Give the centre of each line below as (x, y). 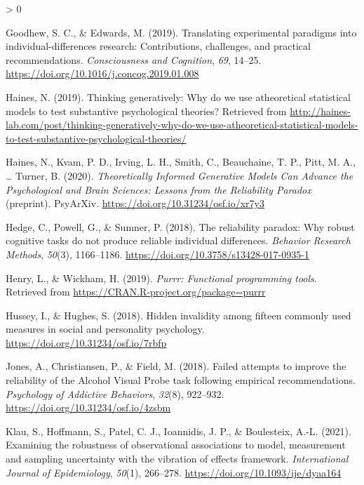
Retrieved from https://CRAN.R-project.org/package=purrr (136, 292)
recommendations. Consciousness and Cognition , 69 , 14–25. (134, 59)
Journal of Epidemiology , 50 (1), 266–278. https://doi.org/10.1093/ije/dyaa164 (174, 472)
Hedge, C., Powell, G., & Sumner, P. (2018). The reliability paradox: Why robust (180, 226)
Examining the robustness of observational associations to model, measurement (176, 445)
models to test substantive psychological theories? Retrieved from (146, 111)
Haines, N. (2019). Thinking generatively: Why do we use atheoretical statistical (178, 97)
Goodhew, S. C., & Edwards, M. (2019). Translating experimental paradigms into (181, 32)
